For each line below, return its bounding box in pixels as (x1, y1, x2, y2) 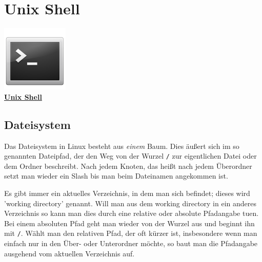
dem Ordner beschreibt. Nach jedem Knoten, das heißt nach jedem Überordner (4, 160, 252, 171)
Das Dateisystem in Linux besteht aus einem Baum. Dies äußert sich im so (4, 140, 239, 151)
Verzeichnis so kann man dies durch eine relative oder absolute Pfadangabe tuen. (4, 208, 259, 219)
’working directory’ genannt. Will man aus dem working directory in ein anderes (4, 198, 257, 208)
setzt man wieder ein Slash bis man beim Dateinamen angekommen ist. (4, 170, 228, 181)
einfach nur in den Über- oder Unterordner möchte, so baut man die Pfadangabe (4, 237, 258, 248)
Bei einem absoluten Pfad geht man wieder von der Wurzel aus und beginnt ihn (4, 217, 255, 228)
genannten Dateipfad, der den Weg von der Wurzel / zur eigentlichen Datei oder (4, 150, 257, 161)
